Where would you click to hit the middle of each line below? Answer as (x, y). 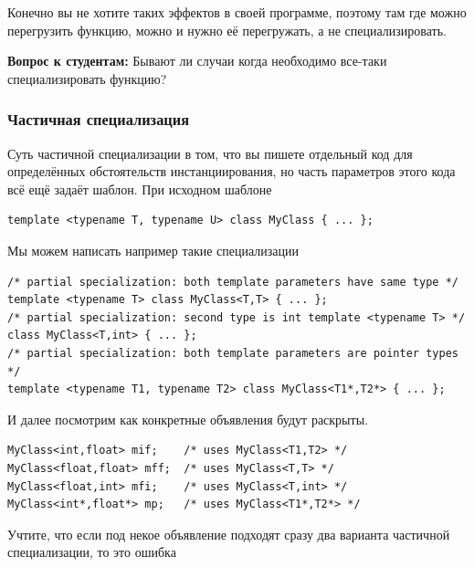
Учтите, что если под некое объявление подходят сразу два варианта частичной (229, 534)
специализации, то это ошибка (92, 552)
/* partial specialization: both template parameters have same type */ (233, 282)
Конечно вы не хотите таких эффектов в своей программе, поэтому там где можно (237, 12)
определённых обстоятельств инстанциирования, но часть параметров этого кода (232, 171)
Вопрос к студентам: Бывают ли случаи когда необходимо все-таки (197, 61)
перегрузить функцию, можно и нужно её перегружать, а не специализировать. (227, 30)
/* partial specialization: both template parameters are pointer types (233, 353)
